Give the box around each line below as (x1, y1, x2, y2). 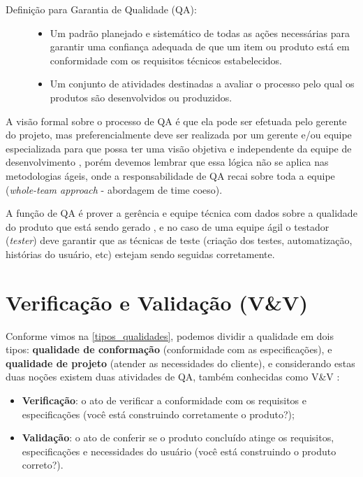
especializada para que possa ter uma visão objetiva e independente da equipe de (6, 141, 352, 155)
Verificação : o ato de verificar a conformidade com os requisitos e (22, 393, 306, 407)
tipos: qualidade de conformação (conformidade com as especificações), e (6, 342, 332, 357)
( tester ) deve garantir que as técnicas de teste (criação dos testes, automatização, (6, 233, 353, 248)
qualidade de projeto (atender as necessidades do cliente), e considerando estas (6, 355, 355, 370)
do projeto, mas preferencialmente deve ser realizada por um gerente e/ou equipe (6, 127, 352, 142)
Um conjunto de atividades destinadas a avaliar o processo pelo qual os (50, 76, 355, 91)
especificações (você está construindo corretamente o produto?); (22, 406, 295, 421)
